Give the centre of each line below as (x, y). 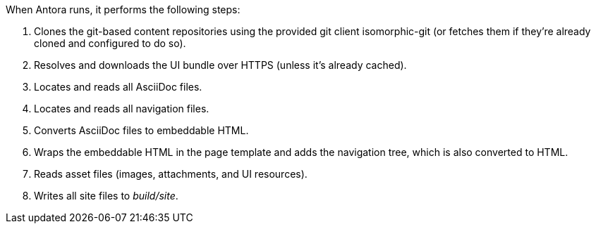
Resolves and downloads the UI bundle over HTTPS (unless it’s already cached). (220, 65)
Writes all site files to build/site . (106, 196)
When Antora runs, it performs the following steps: (123, 9)
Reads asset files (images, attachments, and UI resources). (171, 174)
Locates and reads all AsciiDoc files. (118, 87)
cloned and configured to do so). (110, 43)
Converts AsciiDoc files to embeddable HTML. (141, 130)
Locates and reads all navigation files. (122, 109)
